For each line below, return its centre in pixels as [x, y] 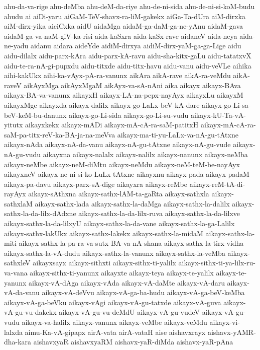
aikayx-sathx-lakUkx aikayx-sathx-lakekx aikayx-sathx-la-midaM [104, 233]
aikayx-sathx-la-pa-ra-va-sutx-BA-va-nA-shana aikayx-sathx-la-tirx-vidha [131, 243]
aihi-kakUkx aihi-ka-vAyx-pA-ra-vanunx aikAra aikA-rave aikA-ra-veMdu [117, 75]
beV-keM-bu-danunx [35, 115]
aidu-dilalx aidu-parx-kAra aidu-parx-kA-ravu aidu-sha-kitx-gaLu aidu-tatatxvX [128, 55]
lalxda [13, 332]
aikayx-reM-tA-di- [217, 184]
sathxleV [17, 263]
